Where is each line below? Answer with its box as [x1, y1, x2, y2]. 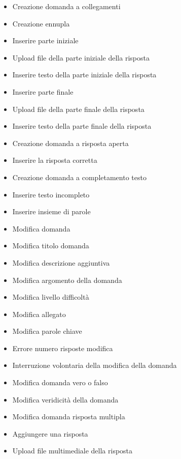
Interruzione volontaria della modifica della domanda [12, 360, 177, 370]
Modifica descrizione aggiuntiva [12, 257, 110, 268]
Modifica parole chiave [12, 326, 82, 336]
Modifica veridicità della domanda [12, 394, 119, 405]
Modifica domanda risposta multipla [12, 411, 125, 422]
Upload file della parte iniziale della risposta [12, 52, 150, 63]
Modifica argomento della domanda [12, 274, 122, 285]
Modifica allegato [12, 308, 66, 319]
